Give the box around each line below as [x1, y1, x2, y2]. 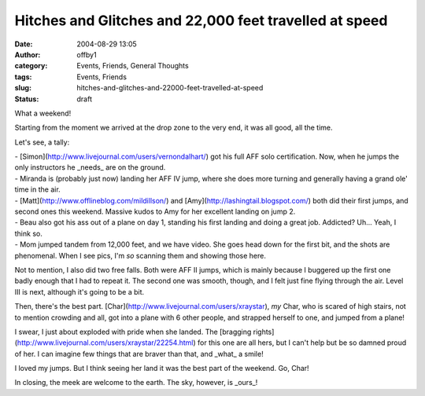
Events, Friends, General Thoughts [76, 61, 189, 71]
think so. [14, 229, 42, 238]
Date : [14, 39, 33, 49]
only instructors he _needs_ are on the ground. [14, 163, 166, 172]
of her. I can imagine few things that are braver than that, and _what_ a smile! [14, 349, 264, 358]
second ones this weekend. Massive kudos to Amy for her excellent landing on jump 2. [14, 207, 296, 216]
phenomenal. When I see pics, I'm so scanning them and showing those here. [14, 251, 267, 260]
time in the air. [14, 185, 61, 194]
